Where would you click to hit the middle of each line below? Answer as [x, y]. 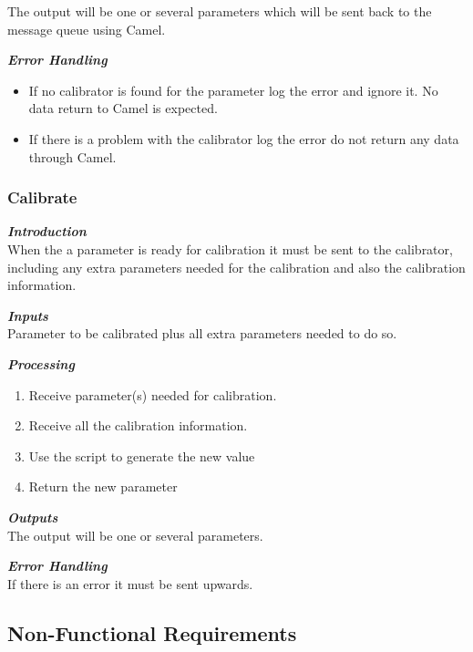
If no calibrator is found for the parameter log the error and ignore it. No [233, 90]
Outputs [33, 517]
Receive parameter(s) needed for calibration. [153, 394]
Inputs [28, 315]
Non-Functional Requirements [152, 632]
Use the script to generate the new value [142, 455]
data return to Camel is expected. [123, 108]
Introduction [47, 231]
